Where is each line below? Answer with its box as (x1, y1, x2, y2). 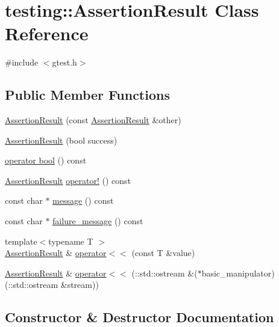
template (5, 234, 37, 247)
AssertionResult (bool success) (5, 133, 118, 146)
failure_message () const (52, 215, 143, 227)
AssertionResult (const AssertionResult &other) (5, 114, 181, 126)
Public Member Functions (5, 85, 170, 104)
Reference (5, 21, 89, 46)
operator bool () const (5, 154, 87, 167)
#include (5, 56, 39, 69)
